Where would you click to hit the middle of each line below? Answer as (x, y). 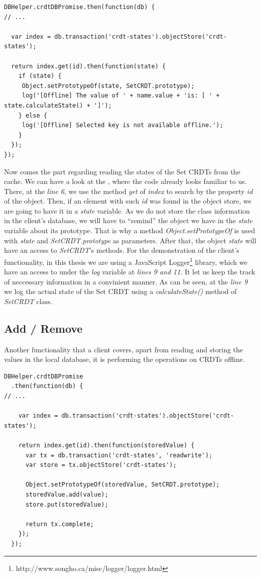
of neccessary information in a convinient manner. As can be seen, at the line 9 (126, 281)
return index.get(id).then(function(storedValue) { (106, 446)
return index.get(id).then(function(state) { (89, 66)
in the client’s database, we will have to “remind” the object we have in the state (128, 220)
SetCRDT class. (28, 301)
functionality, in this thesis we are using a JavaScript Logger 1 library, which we (126, 261)
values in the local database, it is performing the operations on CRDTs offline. (124, 359)
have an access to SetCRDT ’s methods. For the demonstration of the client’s (122, 250)
